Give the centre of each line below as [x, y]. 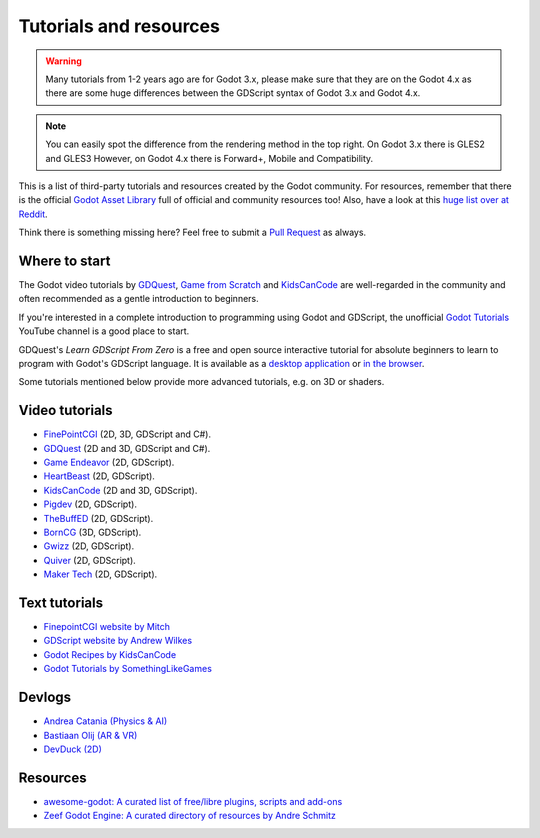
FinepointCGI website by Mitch [106, 627]
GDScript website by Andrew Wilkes [118, 641]
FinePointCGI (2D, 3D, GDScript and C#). [127, 434]
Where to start [64, 260]
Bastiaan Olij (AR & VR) [90, 735]
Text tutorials [61, 602]
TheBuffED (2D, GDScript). [98, 518]
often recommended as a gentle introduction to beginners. [138, 299]
